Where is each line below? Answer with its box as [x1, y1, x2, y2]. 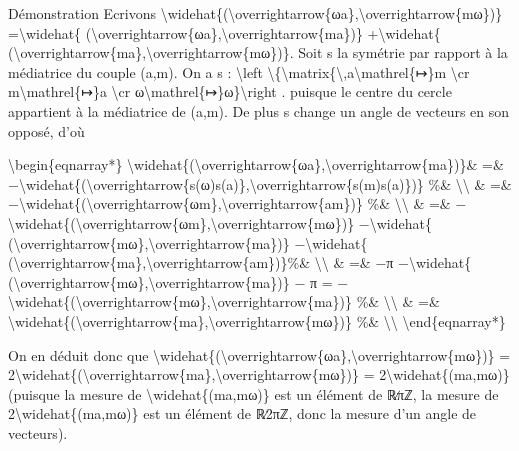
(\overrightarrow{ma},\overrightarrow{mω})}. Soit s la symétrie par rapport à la [8, 42, 508, 63]
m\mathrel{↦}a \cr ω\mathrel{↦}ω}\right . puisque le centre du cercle [8, 81, 452, 102]
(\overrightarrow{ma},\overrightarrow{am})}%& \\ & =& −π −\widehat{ [8, 252, 472, 273]
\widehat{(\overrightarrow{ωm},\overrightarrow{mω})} [8, 212, 355, 233]
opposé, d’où [8, 120, 85, 141]
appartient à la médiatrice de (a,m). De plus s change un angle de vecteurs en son [8, 100, 510, 121]
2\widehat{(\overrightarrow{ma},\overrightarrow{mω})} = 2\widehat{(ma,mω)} [8, 364, 510, 385]
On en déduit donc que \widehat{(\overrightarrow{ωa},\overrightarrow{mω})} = [8, 344, 511, 365]
